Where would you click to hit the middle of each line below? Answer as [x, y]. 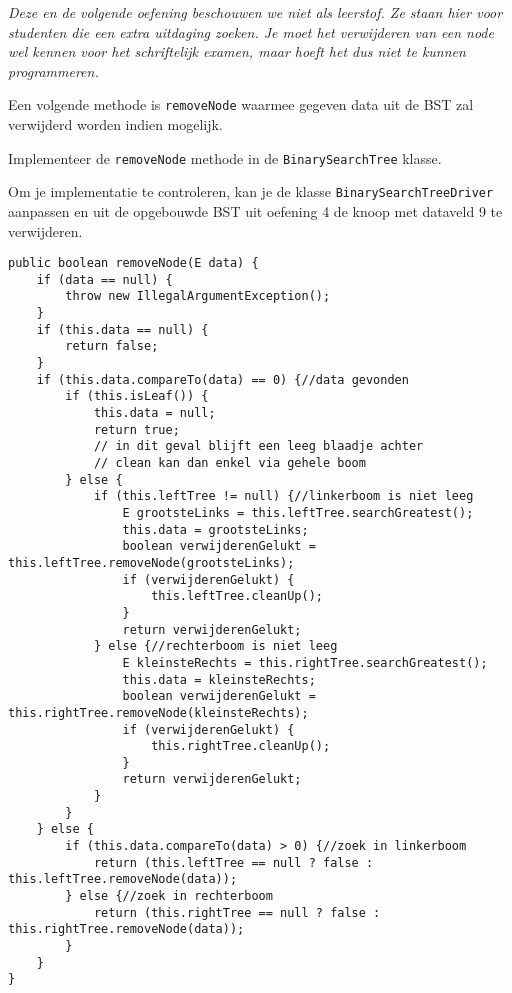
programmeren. [53, 70]
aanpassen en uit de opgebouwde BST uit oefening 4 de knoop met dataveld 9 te [255, 210]
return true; [136, 429]
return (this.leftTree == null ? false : [233, 862]
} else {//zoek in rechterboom [169, 896]
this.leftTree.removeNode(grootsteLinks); [151, 562]
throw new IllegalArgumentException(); [198, 296]
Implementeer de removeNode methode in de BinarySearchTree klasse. [225, 157]
